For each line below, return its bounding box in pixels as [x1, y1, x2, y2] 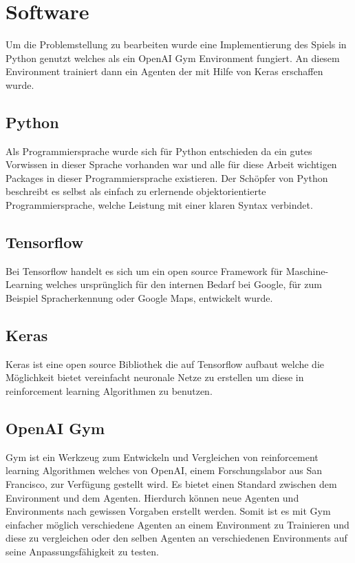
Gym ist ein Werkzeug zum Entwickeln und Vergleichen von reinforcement [6, 449, 319, 464]
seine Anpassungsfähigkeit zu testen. [6, 544, 159, 558]
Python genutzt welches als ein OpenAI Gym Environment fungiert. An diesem [6, 50, 340, 65]
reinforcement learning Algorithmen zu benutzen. [6, 384, 213, 398]
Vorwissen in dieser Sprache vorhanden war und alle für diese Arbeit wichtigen [6, 157, 337, 172]
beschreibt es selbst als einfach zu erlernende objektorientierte [6, 184, 266, 198]
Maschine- [286, 263, 329, 278]
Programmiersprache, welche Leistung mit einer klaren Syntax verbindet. [6, 198, 313, 212]
